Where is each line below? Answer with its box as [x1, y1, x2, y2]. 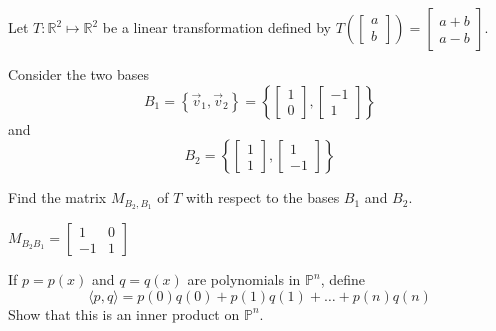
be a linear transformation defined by [102, 17, 331, 37]
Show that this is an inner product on [8, 303, 240, 324]
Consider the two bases [8, 64, 150, 84]
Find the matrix [8, 187, 107, 208]
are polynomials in [187, 269, 301, 290]
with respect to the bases [186, 187, 340, 208]
